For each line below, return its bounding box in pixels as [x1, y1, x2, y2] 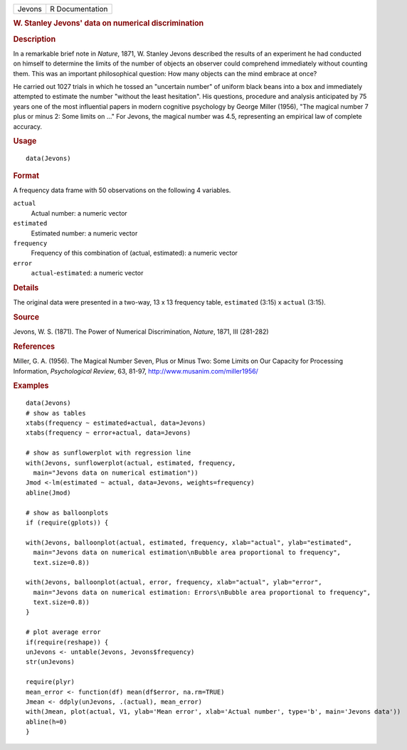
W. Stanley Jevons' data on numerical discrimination [13, 19, 204, 28]
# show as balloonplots [26, 509, 109, 517]
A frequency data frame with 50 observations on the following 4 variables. [13, 186, 231, 194]
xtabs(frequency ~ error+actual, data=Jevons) [26, 429, 191, 437]
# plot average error [26, 628, 101, 636]
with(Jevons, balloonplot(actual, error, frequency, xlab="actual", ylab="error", [26, 579, 322, 586]
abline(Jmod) [26, 488, 71, 497]
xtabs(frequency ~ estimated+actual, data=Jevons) [26, 419, 206, 427]
